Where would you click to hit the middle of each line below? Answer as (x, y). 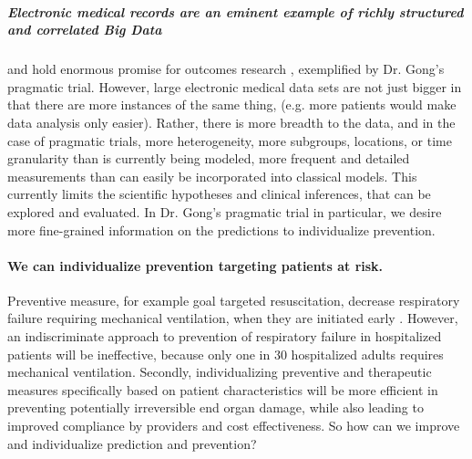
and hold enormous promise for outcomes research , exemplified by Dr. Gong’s (226, 69)
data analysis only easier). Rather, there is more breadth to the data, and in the (231, 122)
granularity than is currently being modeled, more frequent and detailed (209, 158)
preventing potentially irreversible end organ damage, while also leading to (215, 407)
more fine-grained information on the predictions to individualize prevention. (221, 229)
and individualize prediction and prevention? (132, 443)
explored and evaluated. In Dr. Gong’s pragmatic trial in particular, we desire (225, 211)
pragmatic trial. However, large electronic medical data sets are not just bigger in (235, 86)
